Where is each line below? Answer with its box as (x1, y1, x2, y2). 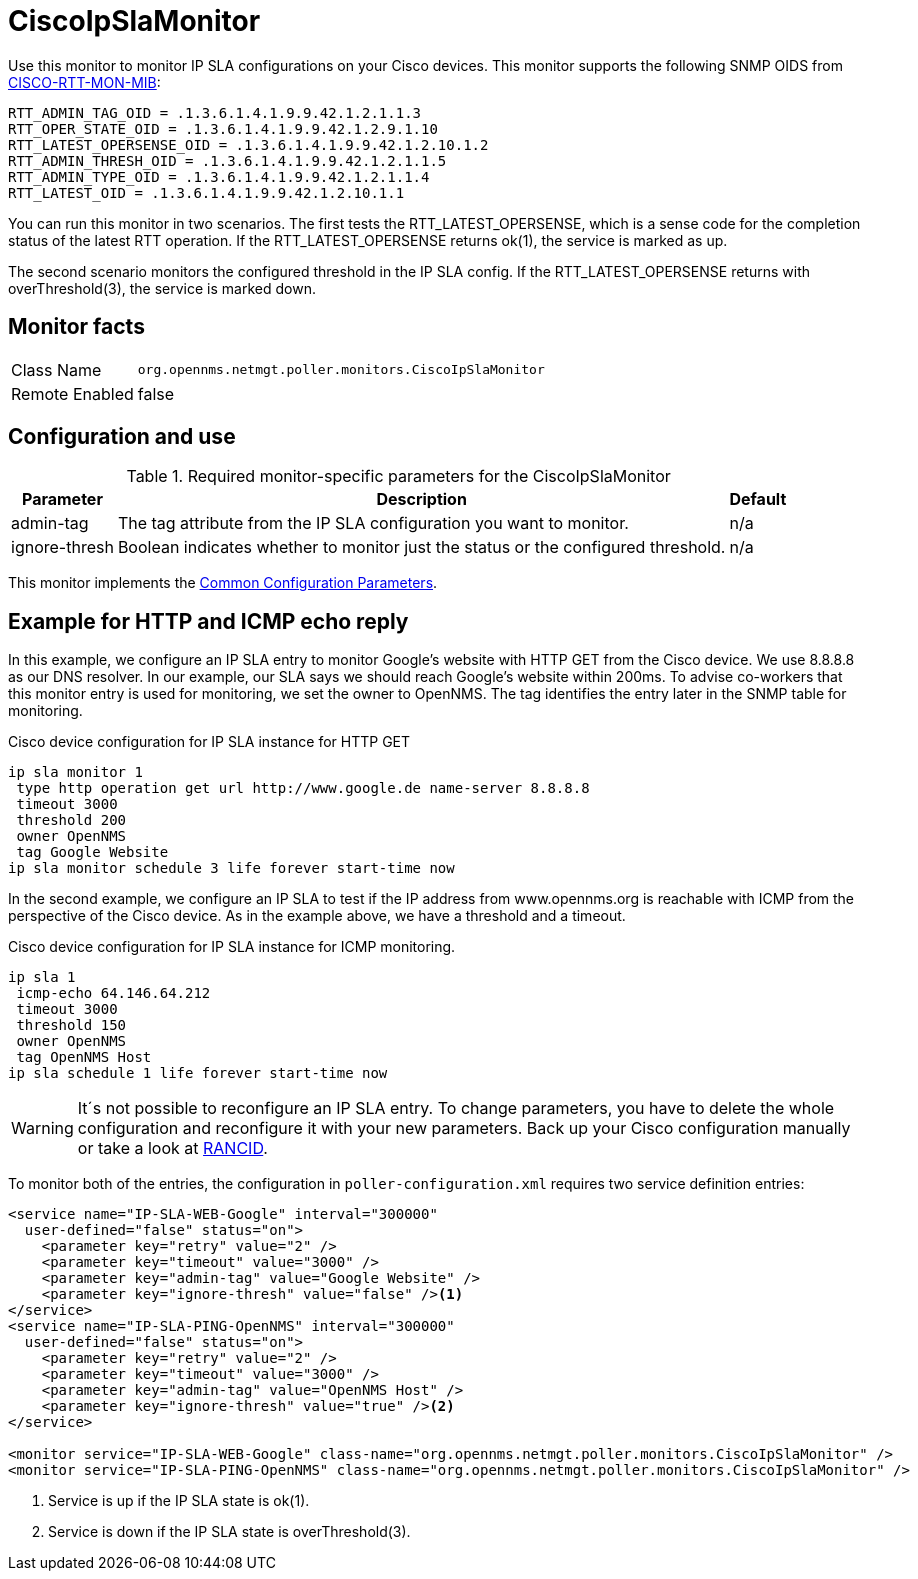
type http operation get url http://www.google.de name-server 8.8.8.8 (16, 780, 590, 797)
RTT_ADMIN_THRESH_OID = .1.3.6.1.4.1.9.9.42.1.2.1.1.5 (8, 152, 447, 169)
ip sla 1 (8, 969, 76, 986)
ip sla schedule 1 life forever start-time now (8, 1065, 388, 1082)
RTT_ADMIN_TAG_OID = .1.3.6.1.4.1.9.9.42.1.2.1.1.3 (8, 104, 422, 121)
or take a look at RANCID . (77, 1138, 268, 1159)
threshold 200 (16, 812, 127, 829)
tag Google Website (16, 844, 169, 861)
